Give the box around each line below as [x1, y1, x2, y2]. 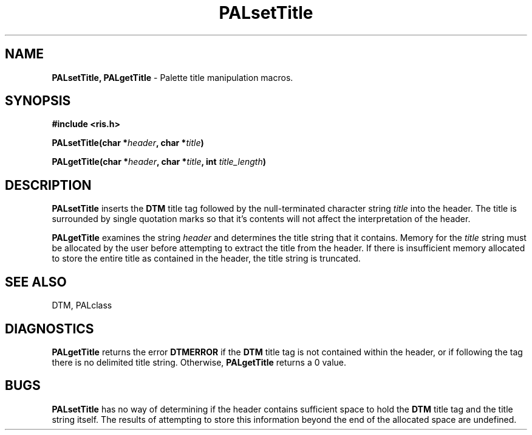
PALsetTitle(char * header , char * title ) [52, 137, 204, 148]
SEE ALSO [5, 274, 67, 290]
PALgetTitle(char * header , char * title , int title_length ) [52, 156, 266, 167]
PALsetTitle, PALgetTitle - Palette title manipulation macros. [52, 72, 293, 83]
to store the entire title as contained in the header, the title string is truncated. [52, 253, 361, 264]
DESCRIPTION [5, 177, 92, 193]
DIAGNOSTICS [5, 321, 94, 336]
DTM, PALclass [52, 300, 112, 311]
